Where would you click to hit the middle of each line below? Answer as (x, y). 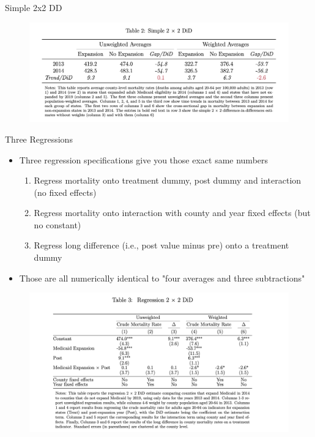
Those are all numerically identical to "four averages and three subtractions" (162, 278)
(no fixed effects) (65, 192)
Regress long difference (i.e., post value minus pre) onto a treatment (161, 245)
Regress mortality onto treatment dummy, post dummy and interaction (168, 180)
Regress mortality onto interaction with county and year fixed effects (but (172, 213)
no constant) (57, 224)
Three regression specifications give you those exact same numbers (144, 159)
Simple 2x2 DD (34, 7)
